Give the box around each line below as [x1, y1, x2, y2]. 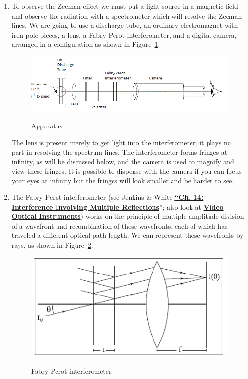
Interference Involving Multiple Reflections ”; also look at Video [11, 201, 224, 211]
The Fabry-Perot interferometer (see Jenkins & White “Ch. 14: [11, 191, 204, 202]
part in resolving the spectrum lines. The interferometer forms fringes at [11, 147, 228, 157]
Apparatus [31, 121, 63, 131]
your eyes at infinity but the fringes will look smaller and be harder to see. [11, 175, 234, 186]
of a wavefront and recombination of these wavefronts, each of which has [11, 220, 228, 231]
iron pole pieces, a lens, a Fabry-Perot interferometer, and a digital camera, [11, 29, 237, 40]
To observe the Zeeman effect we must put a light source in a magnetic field [11, 1, 238, 11]
